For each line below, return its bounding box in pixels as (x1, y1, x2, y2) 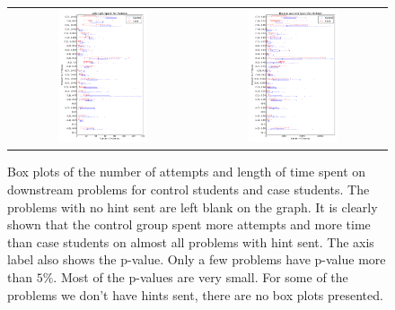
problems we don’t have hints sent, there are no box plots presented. (7, 285, 383, 304)
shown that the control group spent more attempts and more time (7, 215, 371, 234)
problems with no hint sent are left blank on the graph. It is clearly (7, 197, 378, 216)
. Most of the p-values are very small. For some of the (53, 268, 348, 287)
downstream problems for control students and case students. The (7, 180, 370, 199)
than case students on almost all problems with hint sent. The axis (7, 232, 374, 251)
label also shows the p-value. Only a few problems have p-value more (7, 250, 386, 269)
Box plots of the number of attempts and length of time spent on (7, 162, 366, 181)
